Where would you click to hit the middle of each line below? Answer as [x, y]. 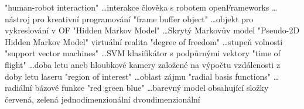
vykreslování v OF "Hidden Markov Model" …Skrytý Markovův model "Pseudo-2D [152, 30]
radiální [18, 88]
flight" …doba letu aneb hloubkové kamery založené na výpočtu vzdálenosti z [143, 64]
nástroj [17, 18]
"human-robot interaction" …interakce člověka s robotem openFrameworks [137, 7]
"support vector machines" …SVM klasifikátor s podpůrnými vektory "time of [143, 53]
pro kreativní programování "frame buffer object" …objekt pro [143, 18]
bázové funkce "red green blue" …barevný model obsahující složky [152, 88]
